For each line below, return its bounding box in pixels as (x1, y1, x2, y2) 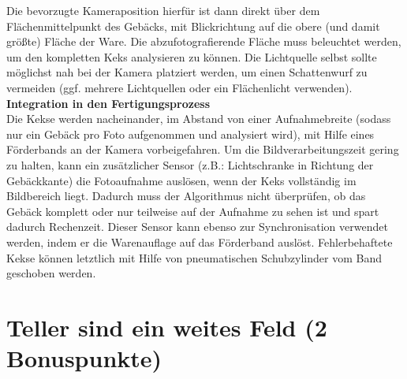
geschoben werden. (6, 265, 96, 281)
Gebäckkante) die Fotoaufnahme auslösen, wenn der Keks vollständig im (6, 172, 357, 188)
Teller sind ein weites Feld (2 (6, 310, 327, 343)
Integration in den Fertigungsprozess (6, 95, 210, 111)
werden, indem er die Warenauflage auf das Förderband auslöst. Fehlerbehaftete (6, 233, 393, 250)
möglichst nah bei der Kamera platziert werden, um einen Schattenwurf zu (6, 64, 368, 80)
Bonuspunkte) (6, 342, 162, 374)
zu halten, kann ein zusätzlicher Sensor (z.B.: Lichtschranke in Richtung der (6, 156, 374, 173)
